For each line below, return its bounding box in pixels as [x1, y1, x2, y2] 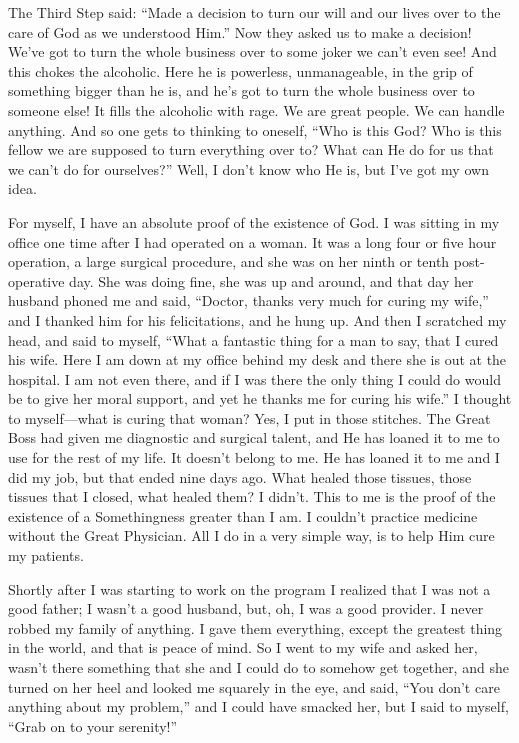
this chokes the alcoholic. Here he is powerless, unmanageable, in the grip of [8, 60, 473, 81]
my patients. [8, 545, 84, 566]
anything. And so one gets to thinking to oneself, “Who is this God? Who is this [8, 119, 502, 140]
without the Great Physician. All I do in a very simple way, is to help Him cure [8, 525, 495, 546]
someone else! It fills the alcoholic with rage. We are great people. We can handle [8, 99, 505, 120]
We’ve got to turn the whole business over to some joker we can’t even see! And [8, 41, 497, 62]
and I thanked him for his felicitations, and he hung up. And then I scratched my [8, 309, 507, 330]
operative [8, 270, 65, 291]
